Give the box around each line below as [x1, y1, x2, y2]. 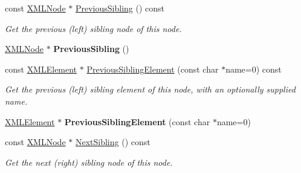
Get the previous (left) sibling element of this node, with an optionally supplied [5, 83, 296, 96]
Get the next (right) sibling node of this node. [5, 155, 173, 168]
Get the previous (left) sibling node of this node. [5, 22, 182, 34]
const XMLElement [5, 62, 77, 75]
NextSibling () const [75, 135, 150, 148]
